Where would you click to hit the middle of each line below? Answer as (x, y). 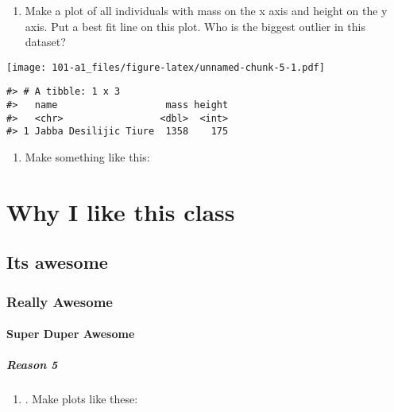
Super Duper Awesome (71, 334)
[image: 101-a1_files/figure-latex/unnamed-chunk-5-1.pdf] (166, 67)
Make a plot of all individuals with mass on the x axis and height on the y (206, 10)
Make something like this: (87, 157)
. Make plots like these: (81, 399)
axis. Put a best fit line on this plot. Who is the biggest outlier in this (195, 26)
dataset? (45, 42)
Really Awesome (60, 301)
